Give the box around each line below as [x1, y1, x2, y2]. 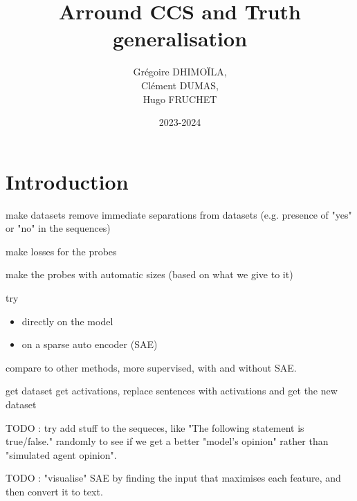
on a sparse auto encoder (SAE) [21, 337, 158, 352]
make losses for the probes [6, 244, 117, 258]
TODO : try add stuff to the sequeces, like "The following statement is [6, 420, 304, 435]
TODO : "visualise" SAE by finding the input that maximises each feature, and [6, 471, 341, 485]
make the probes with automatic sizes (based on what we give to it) [6, 267, 293, 282]
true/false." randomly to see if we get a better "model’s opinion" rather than [6, 434, 329, 448]
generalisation [112, 24, 248, 53]
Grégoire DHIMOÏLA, [133, 64, 227, 79]
